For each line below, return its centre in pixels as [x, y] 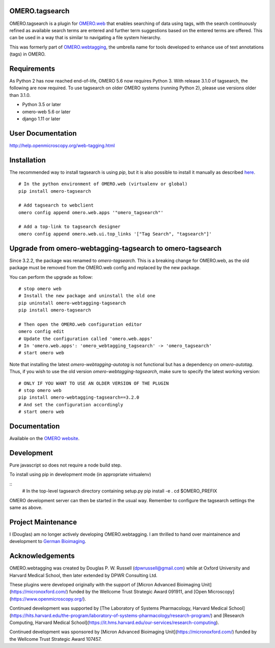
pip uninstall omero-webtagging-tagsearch [72, 303]
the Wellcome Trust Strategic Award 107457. [56, 639]
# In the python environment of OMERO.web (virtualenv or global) [103, 184]
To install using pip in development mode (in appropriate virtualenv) [80, 475]
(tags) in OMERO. [28, 54]
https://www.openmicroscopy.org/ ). [49, 599]
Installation [28, 160]
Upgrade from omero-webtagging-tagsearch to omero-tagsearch [115, 248]
